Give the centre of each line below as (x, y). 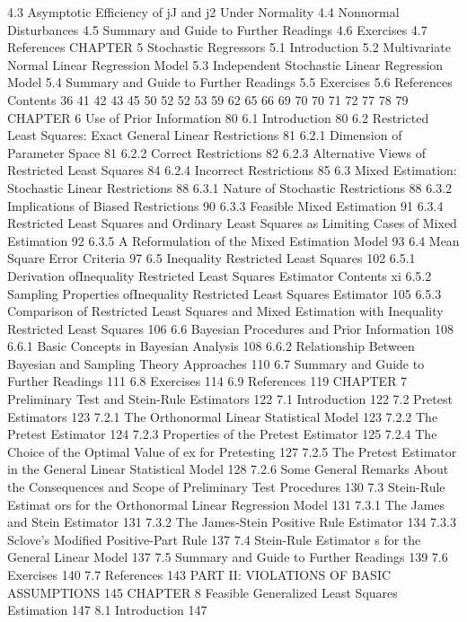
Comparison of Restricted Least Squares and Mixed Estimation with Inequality (225, 311)
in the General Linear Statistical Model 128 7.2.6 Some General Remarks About (228, 469)
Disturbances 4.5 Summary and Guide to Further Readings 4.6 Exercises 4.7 (217, 29)
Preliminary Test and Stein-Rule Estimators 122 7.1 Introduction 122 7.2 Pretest (230, 399)
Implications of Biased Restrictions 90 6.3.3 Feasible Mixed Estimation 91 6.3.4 (225, 205)
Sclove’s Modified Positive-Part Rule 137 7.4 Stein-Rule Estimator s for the (214, 539)
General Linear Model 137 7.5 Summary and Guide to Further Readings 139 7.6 (228, 557)
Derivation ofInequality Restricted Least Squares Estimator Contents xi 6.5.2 (220, 275)
